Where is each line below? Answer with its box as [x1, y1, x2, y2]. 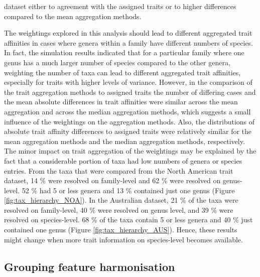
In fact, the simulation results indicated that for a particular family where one [4, 47, 244, 58]
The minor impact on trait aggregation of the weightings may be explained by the [4, 146, 256, 156]
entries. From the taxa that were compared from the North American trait [4, 165, 233, 176]
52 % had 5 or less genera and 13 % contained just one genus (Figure [22, 185, 235, 195]
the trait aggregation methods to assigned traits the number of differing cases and [4, 86, 256, 97]
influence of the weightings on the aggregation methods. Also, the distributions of [4, 116, 255, 126]
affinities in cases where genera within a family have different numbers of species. [4, 37, 253, 48]
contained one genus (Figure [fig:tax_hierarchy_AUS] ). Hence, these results [4, 224, 237, 235]
